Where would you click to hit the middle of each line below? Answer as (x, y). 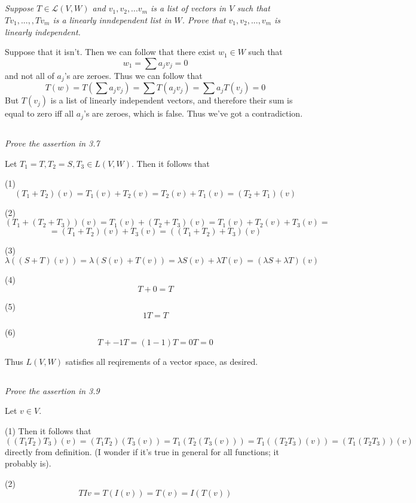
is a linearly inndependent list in (112, 19)
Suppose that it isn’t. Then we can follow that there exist (110, 52)
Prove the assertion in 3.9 (52, 390)
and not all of (30, 75)
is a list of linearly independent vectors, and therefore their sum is (172, 100)
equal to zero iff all (39, 113)
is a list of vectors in (189, 8)
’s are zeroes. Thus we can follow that (133, 75)
